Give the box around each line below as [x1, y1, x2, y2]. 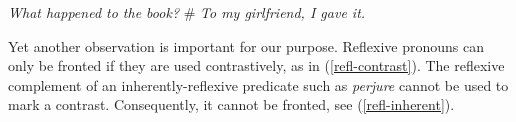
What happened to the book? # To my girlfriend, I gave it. [8, 2, 366, 22]
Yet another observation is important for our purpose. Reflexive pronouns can [8, 35, 485, 56]
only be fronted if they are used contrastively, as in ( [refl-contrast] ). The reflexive [8, 55, 505, 76]
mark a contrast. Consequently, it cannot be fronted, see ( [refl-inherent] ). [8, 94, 455, 115]
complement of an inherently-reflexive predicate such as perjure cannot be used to [8, 74, 509, 95]
